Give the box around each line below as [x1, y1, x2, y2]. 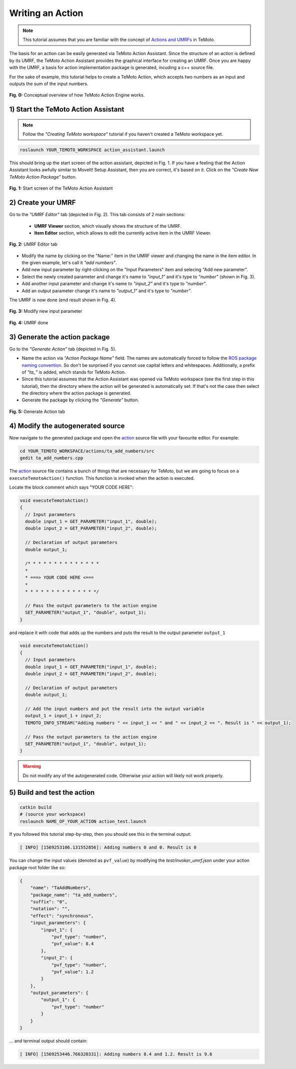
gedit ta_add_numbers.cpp [19, 455, 83, 461]
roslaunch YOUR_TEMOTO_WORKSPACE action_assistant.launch [19, 147, 165, 153]
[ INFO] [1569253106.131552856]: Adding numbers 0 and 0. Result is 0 [19, 845, 197, 850]
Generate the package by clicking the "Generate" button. [21, 397, 139, 403]
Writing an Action [9, 8, 83, 19]
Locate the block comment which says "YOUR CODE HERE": [9, 484, 134, 490]
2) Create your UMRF [9, 198, 76, 207]
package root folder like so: [9, 864, 66, 870]
